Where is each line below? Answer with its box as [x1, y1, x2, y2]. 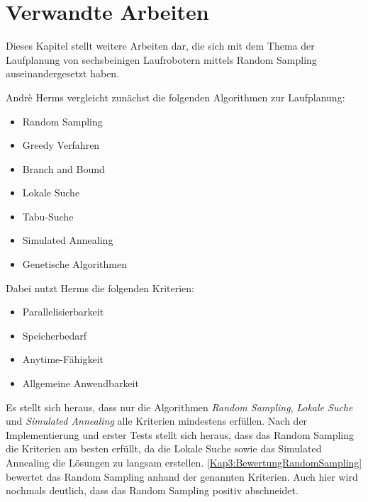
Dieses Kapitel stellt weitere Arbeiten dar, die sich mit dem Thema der [6, 38, 315, 53]
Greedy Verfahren [22, 138, 100, 152]
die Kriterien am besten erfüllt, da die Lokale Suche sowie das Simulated [6, 441, 322, 456]
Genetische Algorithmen [22, 257, 128, 272]
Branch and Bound [22, 161, 105, 176]
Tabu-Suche [22, 208, 74, 223]
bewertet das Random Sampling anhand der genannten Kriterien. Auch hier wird [6, 469, 358, 484]
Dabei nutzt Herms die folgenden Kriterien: [6, 280, 195, 295]
